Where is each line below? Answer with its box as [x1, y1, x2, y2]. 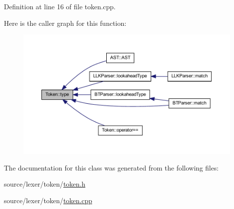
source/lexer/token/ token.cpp [4, 195, 92, 205]
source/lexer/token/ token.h [4, 179, 85, 189]
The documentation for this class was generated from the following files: [4, 162, 219, 172]
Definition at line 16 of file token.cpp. [4, 1, 116, 11]
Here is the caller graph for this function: [4, 18, 127, 28]
